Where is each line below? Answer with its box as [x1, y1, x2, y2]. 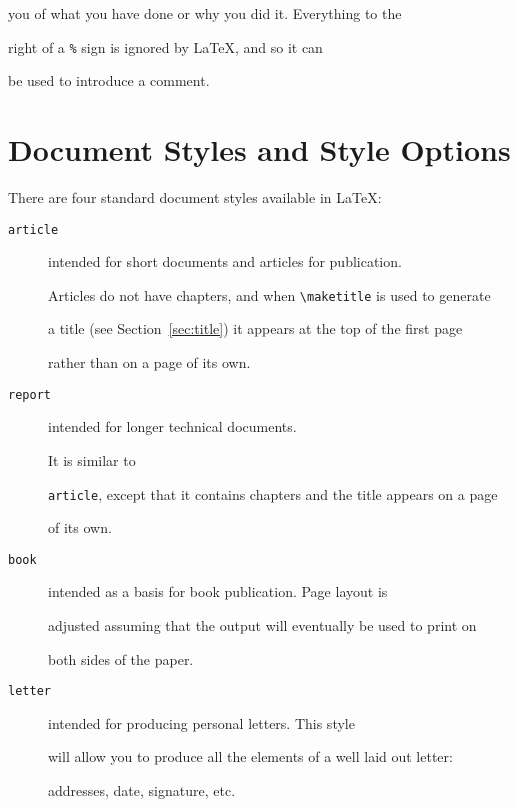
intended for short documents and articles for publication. [48, 251, 402, 272]
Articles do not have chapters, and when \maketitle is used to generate [48, 284, 491, 305]
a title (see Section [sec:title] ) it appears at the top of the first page [48, 318, 463, 339]
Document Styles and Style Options [8, 129, 511, 170]
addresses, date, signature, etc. [48, 780, 236, 801]
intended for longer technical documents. [48, 416, 297, 437]
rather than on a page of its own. [48, 352, 251, 373]
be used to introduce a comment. [8, 70, 210, 91]
